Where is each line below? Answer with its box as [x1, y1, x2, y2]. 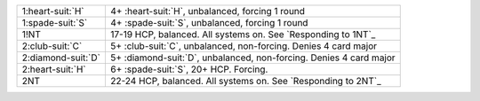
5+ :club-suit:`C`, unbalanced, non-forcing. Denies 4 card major [109, 40, 378, 52]
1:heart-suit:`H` [21, 5, 84, 17]
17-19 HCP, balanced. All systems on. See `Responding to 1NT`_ [109, 28, 376, 40]
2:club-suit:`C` [21, 40, 83, 52]
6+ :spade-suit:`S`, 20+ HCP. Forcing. [109, 63, 268, 75]
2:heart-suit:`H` [21, 63, 86, 75]
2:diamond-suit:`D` [21, 51, 101, 64]
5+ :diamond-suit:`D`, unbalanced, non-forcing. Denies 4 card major [109, 51, 396, 64]
